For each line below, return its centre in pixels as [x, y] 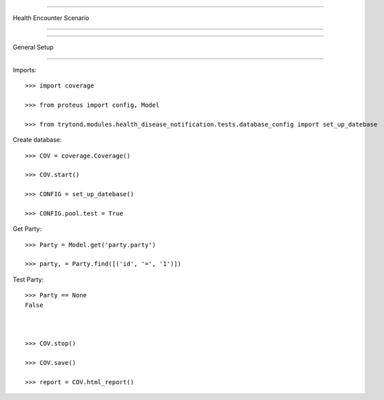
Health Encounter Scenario [51, 18]
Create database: [37, 140]
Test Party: [28, 280]
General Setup [33, 48]
